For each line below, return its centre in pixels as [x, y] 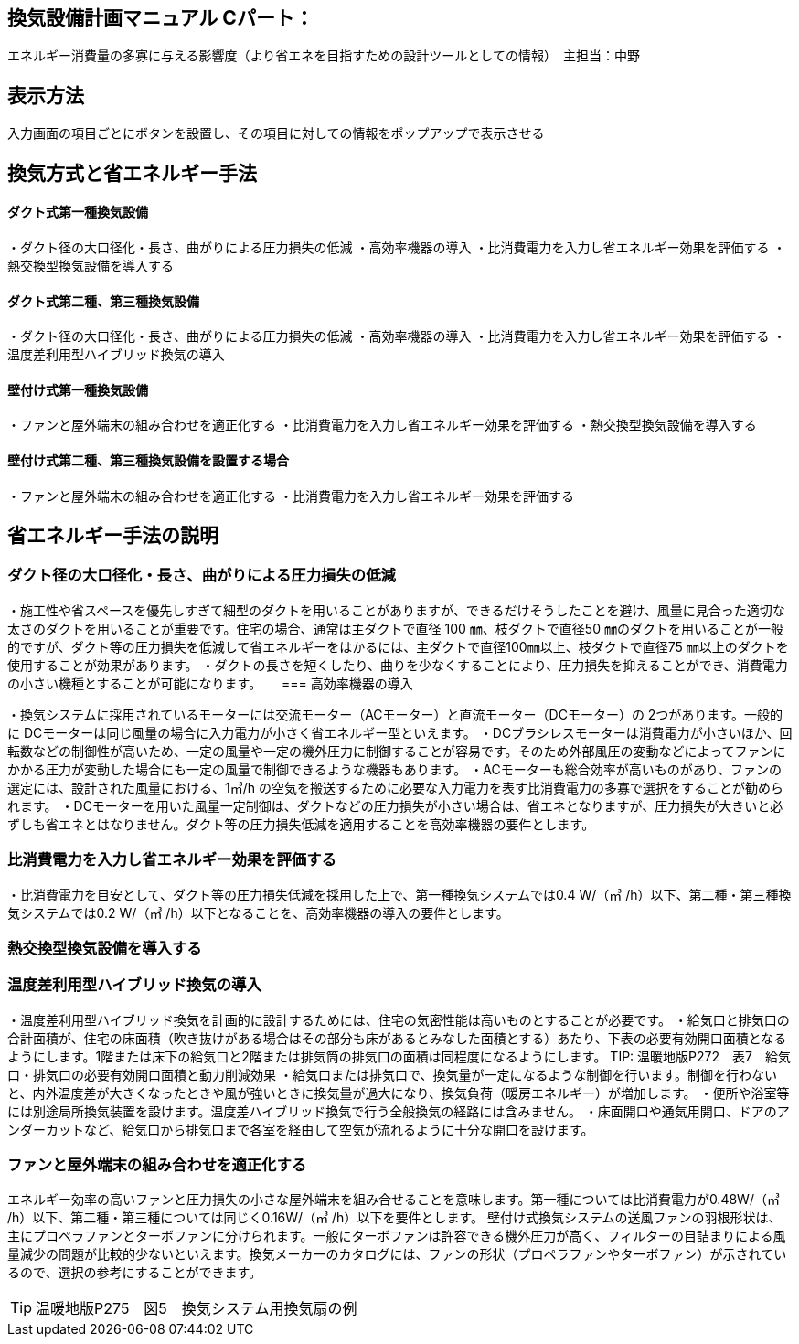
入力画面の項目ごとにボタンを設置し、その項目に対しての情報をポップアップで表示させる [276, 133]
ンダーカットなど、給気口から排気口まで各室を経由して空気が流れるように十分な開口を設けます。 [301, 1129]
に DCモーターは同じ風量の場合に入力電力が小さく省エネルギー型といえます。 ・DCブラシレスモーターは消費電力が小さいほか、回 [400, 732]
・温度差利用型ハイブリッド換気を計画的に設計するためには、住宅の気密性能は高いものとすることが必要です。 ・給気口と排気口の [399, 1019]
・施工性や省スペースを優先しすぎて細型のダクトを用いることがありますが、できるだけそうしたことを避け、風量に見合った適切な [396, 610]
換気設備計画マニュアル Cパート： [160, 18]
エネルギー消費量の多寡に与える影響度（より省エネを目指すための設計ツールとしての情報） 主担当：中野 [324, 56]
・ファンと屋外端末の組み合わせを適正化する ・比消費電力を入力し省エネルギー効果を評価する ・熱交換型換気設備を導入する [382, 425]
